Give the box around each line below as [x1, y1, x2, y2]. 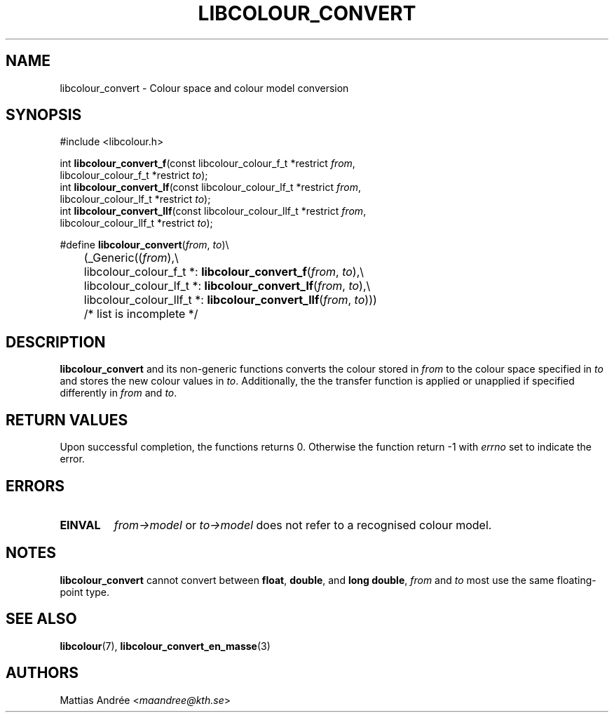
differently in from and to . [60, 387, 177, 399]
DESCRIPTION [6, 333, 106, 351]
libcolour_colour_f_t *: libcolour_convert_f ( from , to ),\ [83, 265, 364, 279]
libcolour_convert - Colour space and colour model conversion [60, 81, 349, 94]
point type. [60, 585, 110, 598]
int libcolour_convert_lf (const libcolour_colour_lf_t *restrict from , [60, 181, 361, 194]
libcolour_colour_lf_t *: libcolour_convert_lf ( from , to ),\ [83, 279, 371, 293]
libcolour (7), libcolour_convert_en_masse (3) [60, 639, 271, 652]
